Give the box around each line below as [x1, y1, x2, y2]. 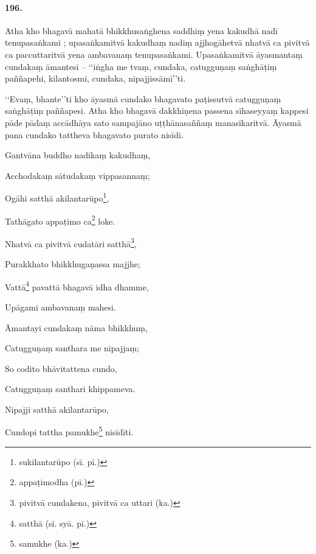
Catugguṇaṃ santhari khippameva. [5, 382, 136, 395]
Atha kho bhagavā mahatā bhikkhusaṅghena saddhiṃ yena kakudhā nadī [5, 24, 278, 37]
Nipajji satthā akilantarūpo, [5, 402, 109, 415]
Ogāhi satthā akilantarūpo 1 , [5, 190, 109, 204]
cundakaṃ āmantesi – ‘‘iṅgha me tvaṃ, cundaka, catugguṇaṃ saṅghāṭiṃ [5, 60, 277, 72]
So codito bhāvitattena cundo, [5, 362, 117, 374]
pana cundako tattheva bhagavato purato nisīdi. [5, 128, 184, 141]
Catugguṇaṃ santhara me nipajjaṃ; [5, 342, 140, 354]
